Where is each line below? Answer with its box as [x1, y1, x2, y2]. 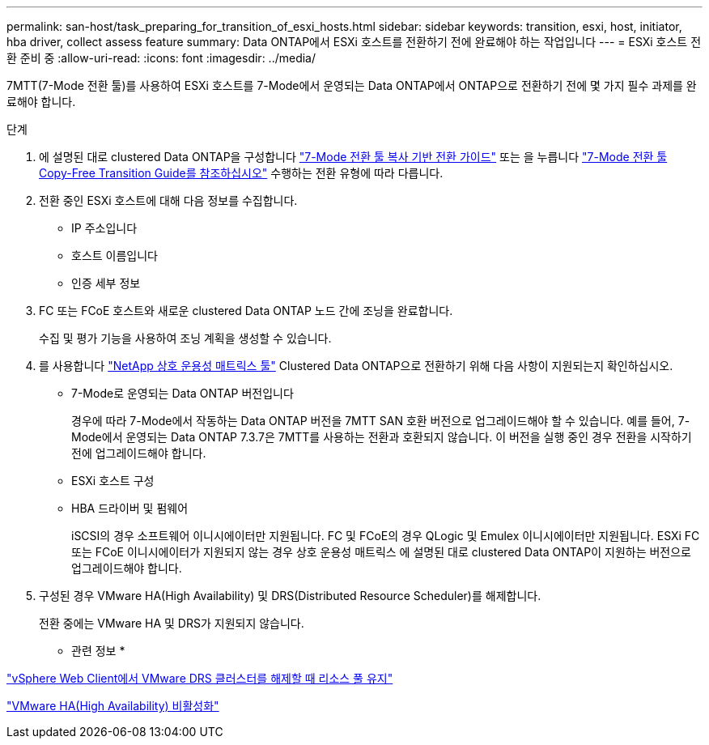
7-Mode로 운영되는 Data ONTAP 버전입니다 [71, 386, 294, 400]
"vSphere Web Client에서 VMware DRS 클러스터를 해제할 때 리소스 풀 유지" [6, 671, 393, 685]
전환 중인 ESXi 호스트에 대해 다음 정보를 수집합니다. [39, 194, 298, 207]
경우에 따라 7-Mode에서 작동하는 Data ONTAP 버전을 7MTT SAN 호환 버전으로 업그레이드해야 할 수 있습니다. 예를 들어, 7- [71, 414, 690, 428]
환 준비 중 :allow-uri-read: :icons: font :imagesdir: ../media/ [6, 51, 316, 65]
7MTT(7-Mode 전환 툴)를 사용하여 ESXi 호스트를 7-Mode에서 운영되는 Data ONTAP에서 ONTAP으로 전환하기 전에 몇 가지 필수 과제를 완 [6, 79, 697, 92]
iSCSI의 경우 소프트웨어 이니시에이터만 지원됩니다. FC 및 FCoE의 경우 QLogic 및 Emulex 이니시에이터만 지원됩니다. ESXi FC [71, 529, 700, 543]
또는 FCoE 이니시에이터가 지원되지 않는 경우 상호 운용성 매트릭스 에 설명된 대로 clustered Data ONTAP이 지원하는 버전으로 [71, 545, 691, 559]
